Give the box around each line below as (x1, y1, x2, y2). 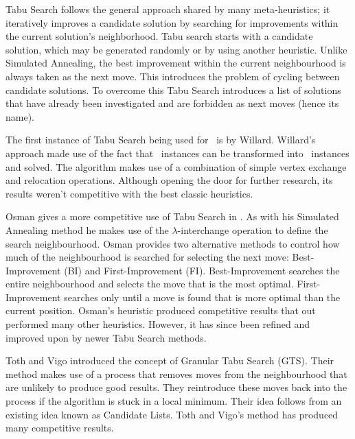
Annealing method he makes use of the (5, 222, 169, 237)
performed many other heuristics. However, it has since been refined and (5, 317, 310, 331)
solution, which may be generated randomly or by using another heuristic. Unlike (5, 42, 347, 56)
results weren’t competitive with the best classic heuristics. (5, 186, 253, 200)
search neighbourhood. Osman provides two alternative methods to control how (5, 236, 340, 250)
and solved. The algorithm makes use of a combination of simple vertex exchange (5, 159, 347, 174)
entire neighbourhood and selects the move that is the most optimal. (5, 276, 294, 291)
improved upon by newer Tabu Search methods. (5, 330, 207, 344)
